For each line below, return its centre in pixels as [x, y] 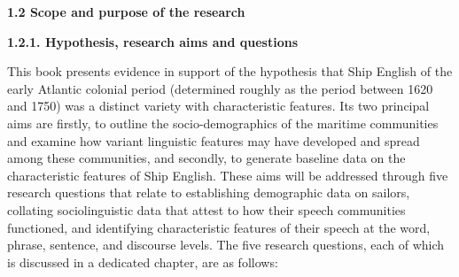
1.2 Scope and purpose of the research [126, 12]
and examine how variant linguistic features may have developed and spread [214, 140]
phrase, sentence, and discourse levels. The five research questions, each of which [226, 245]
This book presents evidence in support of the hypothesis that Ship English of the [230, 71]
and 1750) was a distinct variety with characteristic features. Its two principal [218, 106]
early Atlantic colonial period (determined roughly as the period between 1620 [220, 88]
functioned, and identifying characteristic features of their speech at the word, [219, 227]
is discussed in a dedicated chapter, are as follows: [143, 262]
